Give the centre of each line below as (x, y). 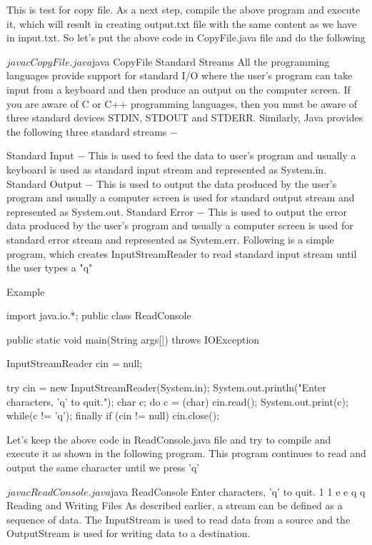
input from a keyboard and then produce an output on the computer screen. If (179, 89)
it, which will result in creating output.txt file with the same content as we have (182, 23)
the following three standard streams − (92, 131)
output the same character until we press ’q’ (103, 467)
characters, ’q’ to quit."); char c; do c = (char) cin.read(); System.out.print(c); (177, 401)
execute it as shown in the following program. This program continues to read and (186, 453)
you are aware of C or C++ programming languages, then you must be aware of (182, 103)
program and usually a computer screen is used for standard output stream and (181, 197)
